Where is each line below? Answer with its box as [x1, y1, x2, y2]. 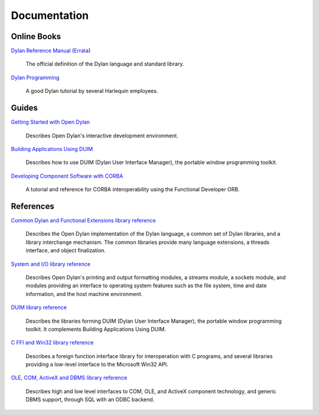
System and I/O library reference [11, 260, 91, 268]
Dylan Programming [11, 74, 60, 81]
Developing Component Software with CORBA [11, 172, 123, 179]
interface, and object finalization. [25, 247, 106, 254]
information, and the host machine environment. [25, 290, 143, 297]
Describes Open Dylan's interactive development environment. [25, 132, 178, 139]
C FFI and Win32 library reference [11, 339, 94, 346]
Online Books [11, 31, 61, 41]
